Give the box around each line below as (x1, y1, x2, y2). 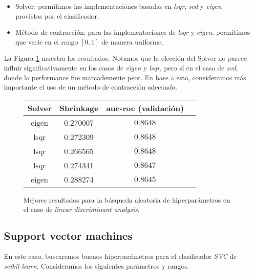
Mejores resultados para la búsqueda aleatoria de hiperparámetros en (23, 194, 231, 205)
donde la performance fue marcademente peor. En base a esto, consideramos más (4, 72, 246, 82)
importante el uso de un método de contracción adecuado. (4, 82, 177, 92)
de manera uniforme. (101, 36, 164, 46)
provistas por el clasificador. (15, 10, 99, 21)
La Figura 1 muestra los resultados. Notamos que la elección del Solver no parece (4, 53, 247, 63)
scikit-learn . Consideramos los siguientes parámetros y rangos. (4, 260, 189, 271)
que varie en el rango (15, 36, 78, 46)
